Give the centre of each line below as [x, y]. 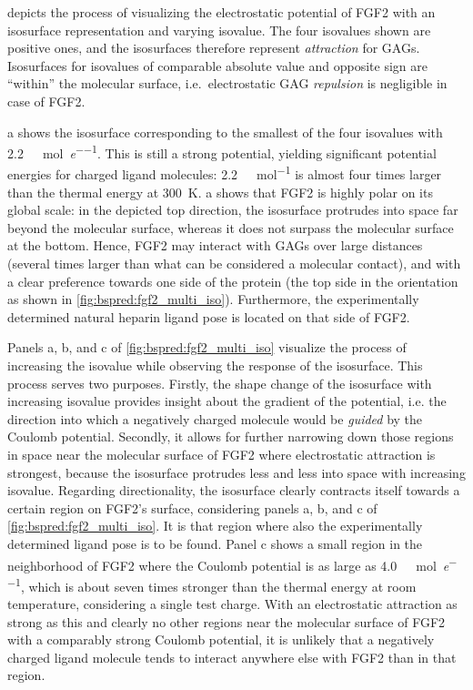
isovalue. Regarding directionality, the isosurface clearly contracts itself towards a [234, 490]
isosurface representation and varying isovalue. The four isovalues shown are [219, 30]
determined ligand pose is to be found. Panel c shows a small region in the [215, 543]
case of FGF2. [46, 101]
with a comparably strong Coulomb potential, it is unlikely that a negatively [221, 639]
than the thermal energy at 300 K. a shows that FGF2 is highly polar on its [220, 192]
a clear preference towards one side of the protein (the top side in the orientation [233, 281]
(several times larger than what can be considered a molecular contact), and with [234, 264]
